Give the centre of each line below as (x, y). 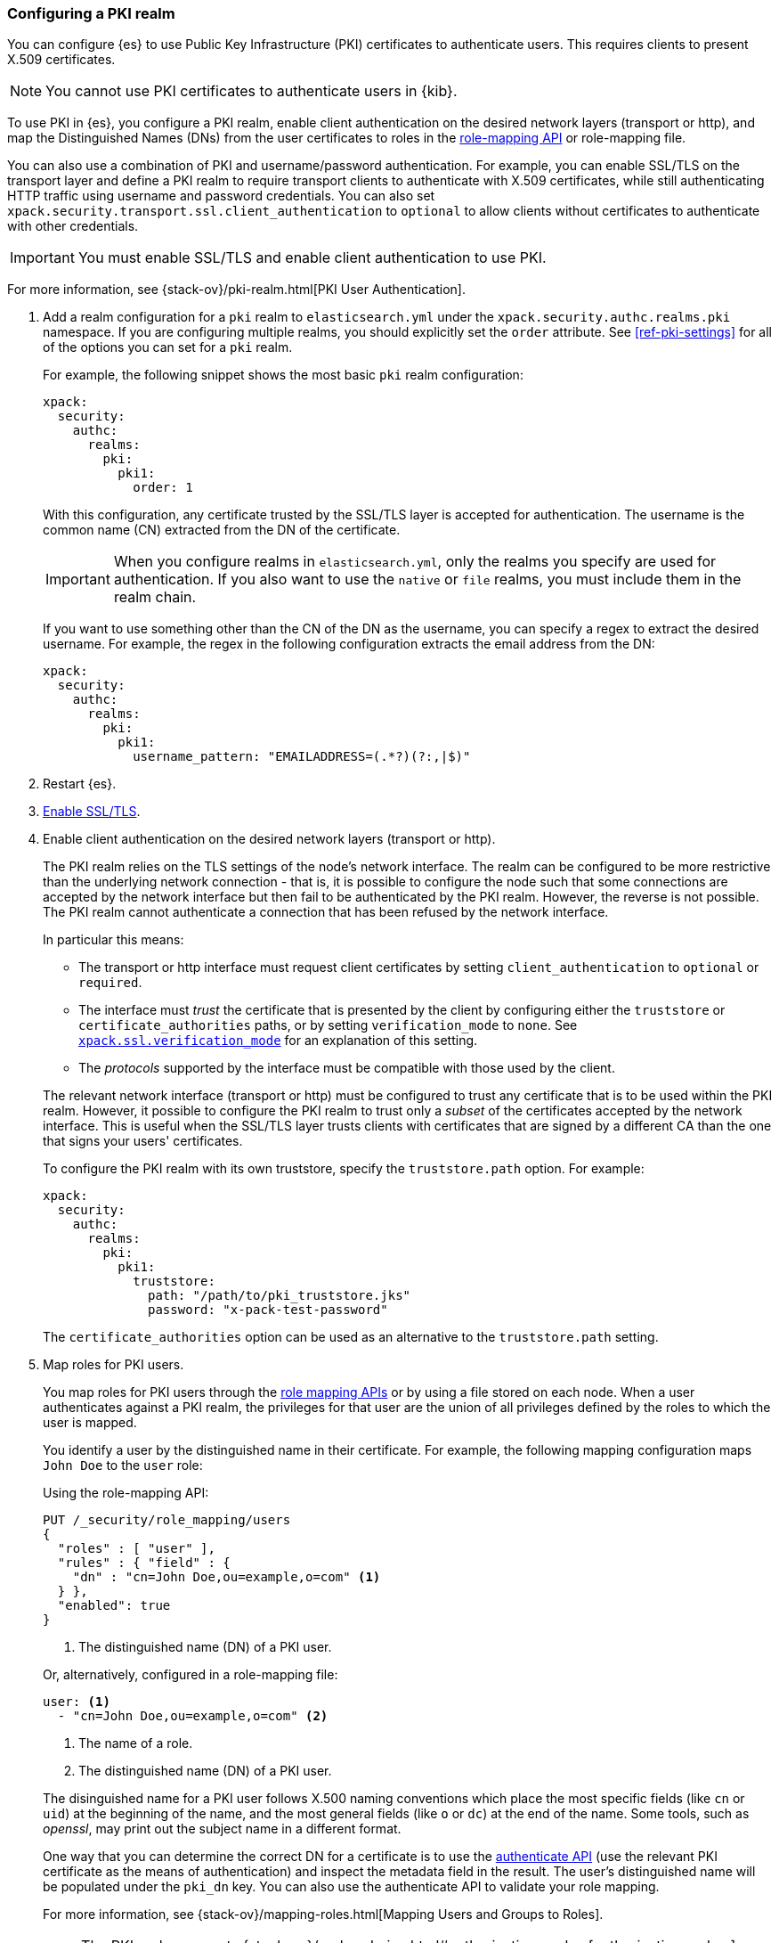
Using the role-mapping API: (126, 1493)
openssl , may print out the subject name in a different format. (222, 1829)
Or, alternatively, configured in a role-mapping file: (191, 1675)
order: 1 (163, 488)
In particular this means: (114, 940)
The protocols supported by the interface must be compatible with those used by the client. (347, 1068)
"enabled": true (114, 1606)
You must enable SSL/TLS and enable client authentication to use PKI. (312, 258)
